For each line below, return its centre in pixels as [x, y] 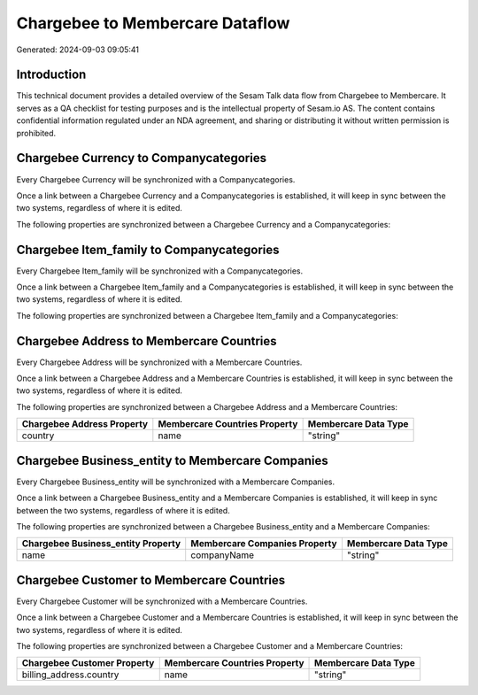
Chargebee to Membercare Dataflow [153, 23]
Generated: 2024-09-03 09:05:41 [78, 50]
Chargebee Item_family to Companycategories [148, 249]
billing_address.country [70, 675]
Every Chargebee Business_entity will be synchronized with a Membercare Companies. [176, 482]
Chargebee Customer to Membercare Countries [151, 580]
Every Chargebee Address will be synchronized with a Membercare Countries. [159, 362]
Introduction [51, 75]
